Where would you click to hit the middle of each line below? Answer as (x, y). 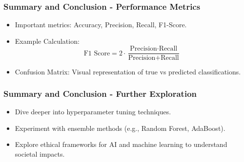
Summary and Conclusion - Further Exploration (100, 93)
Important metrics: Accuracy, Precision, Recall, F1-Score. (101, 25)
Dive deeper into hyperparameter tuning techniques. (93, 112)
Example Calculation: (47, 41)
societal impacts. (40, 154)
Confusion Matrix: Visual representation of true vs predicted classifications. (128, 72)
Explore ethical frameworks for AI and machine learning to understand (121, 144)
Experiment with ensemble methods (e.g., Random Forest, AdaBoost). (120, 128)
